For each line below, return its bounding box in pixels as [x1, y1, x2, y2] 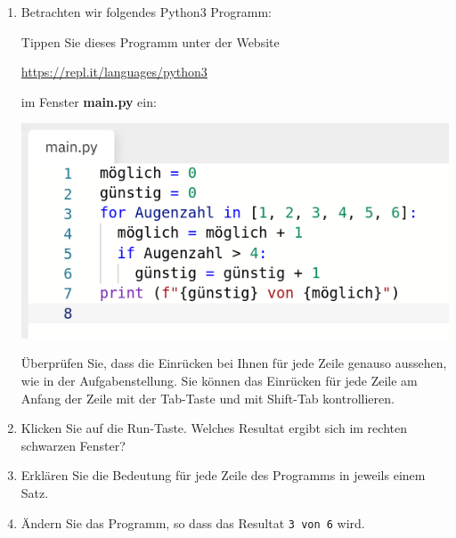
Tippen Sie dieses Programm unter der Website [20, 32, 280, 51]
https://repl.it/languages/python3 [20, 62, 208, 81]
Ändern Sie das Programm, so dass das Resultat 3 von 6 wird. [20, 513, 365, 532]
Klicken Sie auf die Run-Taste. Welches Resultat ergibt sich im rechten [20, 419, 407, 437]
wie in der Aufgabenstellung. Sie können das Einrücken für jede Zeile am [20, 371, 418, 389]
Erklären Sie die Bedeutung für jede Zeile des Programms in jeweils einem [20, 466, 426, 485]
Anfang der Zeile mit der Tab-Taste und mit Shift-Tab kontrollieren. [20, 388, 395, 407]
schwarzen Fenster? [20, 436, 126, 454]
